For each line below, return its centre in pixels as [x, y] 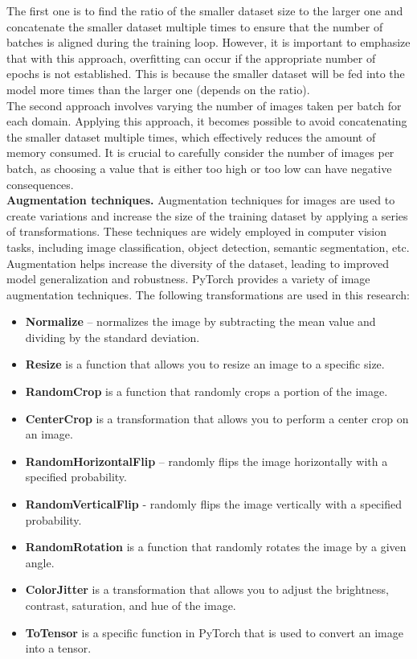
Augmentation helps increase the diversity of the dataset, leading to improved [198, 263]
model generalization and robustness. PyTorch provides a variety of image [188, 279]
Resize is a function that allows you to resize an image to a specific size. [205, 364]
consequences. [40, 184]
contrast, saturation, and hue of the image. [131, 605]
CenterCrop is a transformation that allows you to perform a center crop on [217, 418]
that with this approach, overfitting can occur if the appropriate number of [191, 58]
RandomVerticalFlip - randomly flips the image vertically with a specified [214, 504]
